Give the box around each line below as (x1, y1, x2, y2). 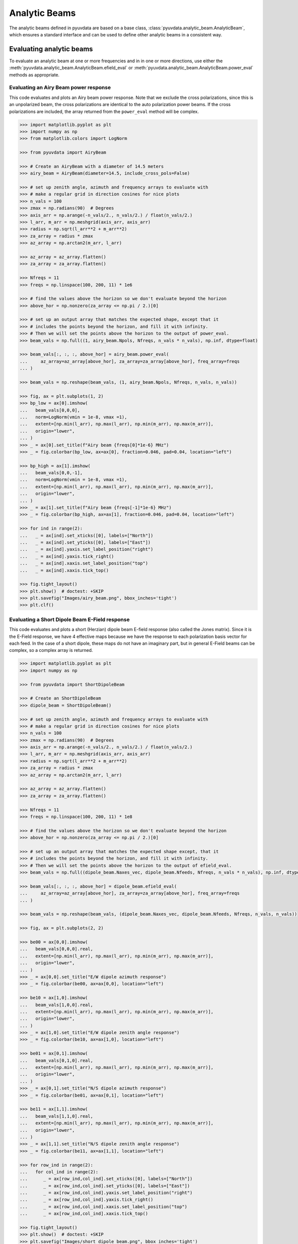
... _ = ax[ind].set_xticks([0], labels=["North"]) (19, 532, 153, 538)
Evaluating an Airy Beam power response (9, 84, 111, 91)
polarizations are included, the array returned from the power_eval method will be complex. (9, 108, 199, 114)
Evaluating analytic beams (9, 45, 93, 53)
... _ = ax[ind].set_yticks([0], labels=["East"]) (19, 539, 151, 545)
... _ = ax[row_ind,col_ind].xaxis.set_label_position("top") (19, 1204, 188, 1209)
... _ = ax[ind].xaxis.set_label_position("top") (19, 560, 149, 566)
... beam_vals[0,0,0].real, (19, 946, 93, 952)
